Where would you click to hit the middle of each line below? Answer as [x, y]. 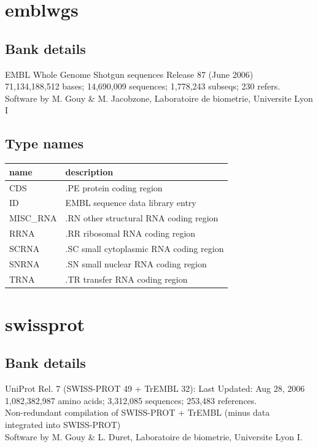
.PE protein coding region [114, 187]
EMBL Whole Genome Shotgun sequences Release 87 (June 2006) [129, 74]
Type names [44, 143]
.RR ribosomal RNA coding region [130, 233]
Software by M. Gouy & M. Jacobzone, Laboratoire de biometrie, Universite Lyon [159, 98]
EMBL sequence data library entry [131, 203]
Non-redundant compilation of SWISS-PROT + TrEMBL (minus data [138, 412]
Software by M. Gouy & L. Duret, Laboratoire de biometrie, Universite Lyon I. [154, 436]
